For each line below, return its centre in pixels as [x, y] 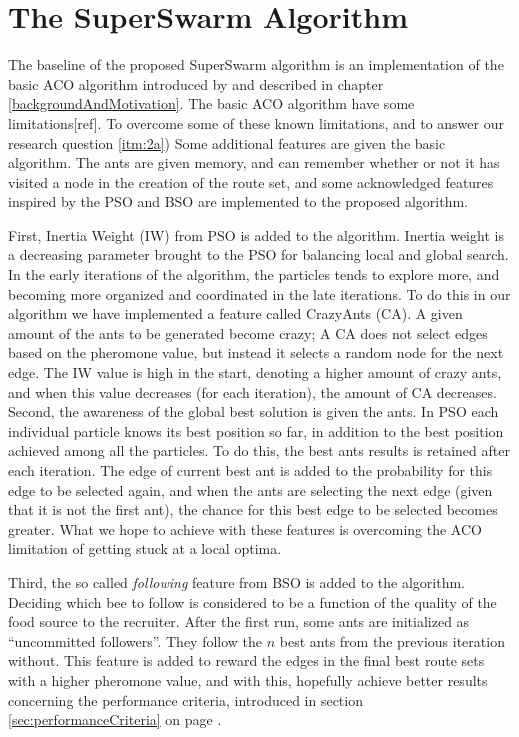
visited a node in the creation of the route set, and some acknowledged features [251, 181]
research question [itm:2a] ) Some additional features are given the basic [227, 142]
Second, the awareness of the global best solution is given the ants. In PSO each [253, 411]
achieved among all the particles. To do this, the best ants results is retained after [259, 450]
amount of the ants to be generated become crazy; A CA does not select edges [248, 332]
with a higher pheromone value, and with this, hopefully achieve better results [248, 679]
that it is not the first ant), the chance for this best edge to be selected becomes [253, 509]
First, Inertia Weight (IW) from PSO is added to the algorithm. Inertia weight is [256, 234]
